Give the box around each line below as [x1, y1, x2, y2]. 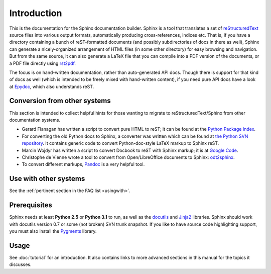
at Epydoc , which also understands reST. [9, 83, 94, 89]
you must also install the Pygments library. [9, 228, 97, 234]
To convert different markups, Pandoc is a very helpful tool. [22, 161, 145, 167]
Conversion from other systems [9, 97, 111, 105]
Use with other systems [9, 174, 85, 183]
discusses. [9, 261, 32, 267]
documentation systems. [9, 117, 60, 123]
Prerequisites [9, 201, 52, 210]
